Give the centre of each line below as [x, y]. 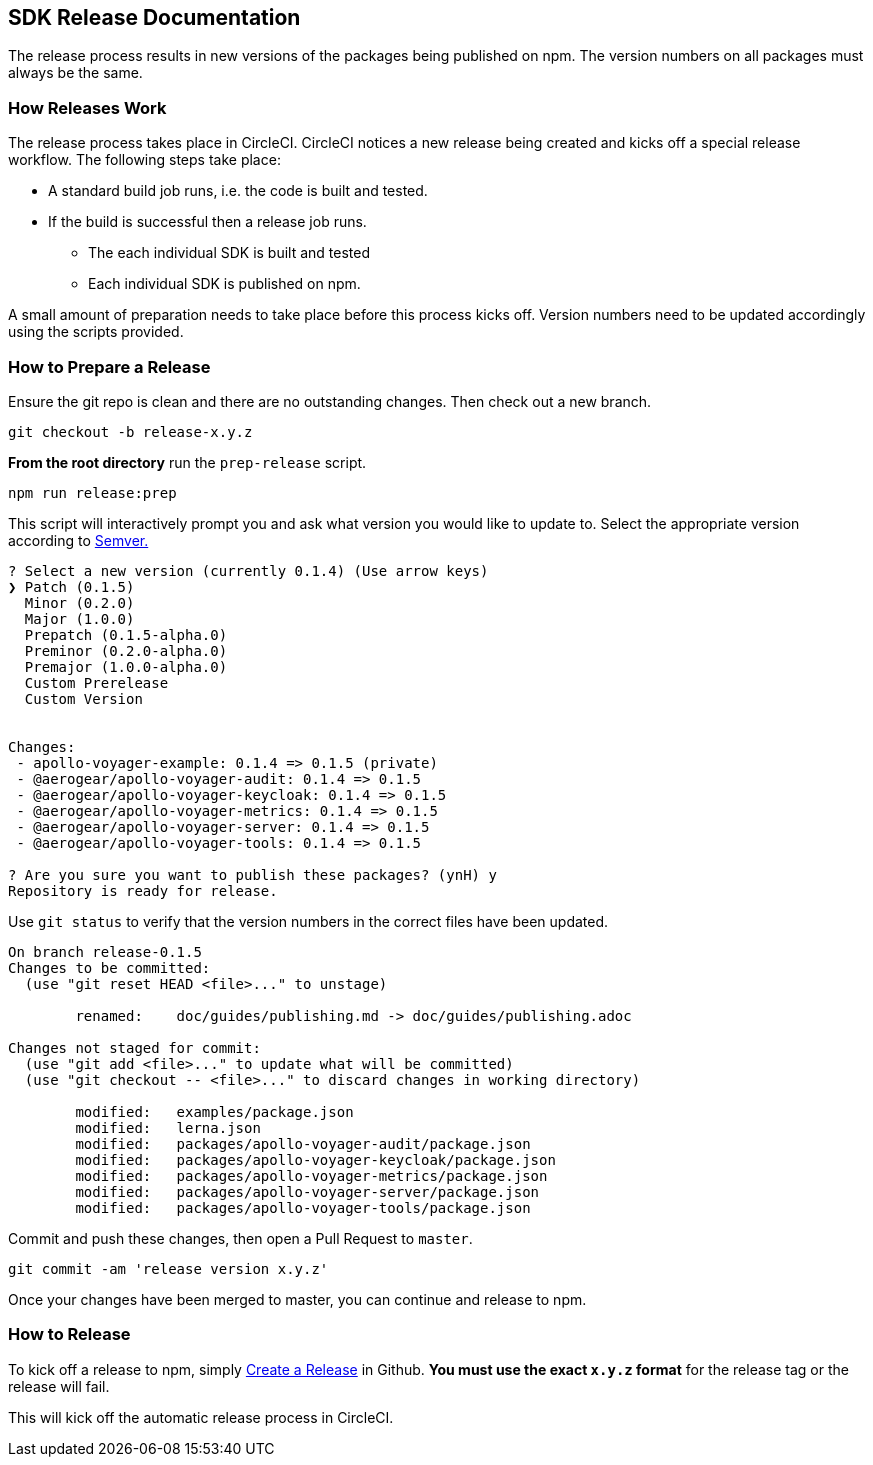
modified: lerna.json [168, 1127]
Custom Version [83, 698]
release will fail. [59, 1386]
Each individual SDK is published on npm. [224, 284]
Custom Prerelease [96, 682]
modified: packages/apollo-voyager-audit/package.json [303, 1143]
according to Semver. [78, 540]
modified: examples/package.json [214, 1111]
